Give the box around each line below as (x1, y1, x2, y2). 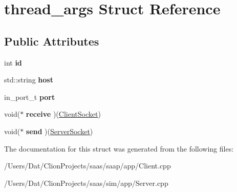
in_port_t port (4, 91, 55, 102)
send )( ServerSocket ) (26, 125, 93, 136)
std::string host (4, 74, 53, 85)
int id (4, 57, 22, 68)
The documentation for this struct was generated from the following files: (4, 143, 234, 154)
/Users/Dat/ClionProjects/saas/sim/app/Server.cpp (4, 177, 168, 188)
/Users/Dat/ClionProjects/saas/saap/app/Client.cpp (4, 160, 171, 171)
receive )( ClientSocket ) (26, 109, 101, 119)
